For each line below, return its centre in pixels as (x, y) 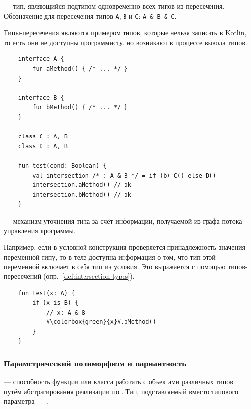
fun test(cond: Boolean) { (62, 165)
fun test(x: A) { (46, 293)
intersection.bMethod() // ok (82, 195)
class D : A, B (43, 146)
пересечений (23, 276)
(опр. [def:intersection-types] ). (89, 276)
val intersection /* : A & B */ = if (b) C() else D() (124, 175)
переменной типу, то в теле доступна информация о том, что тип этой (110, 256)
